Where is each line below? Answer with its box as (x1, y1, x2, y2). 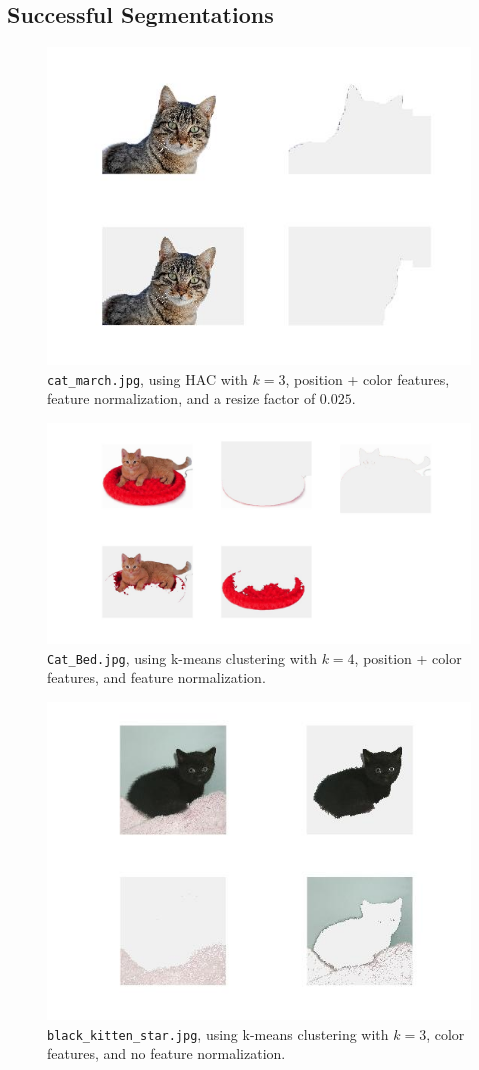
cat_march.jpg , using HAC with (47, 368, 248, 389)
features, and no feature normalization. (47, 1043, 286, 1064)
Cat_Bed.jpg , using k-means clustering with (47, 647, 317, 668)
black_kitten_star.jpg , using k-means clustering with (47, 1023, 389, 1044)
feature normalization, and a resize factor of (47, 388, 316, 409)
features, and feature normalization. (47, 667, 266, 688)
